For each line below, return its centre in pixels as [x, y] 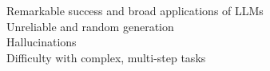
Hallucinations [42, 42]
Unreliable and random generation [90, 26]
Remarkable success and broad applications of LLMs [135, 10]
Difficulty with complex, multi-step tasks [106, 57]
